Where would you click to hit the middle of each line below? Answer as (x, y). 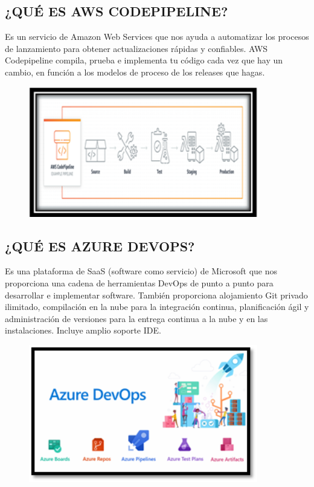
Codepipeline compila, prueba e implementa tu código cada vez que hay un (144, 60)
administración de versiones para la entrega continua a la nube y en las (136, 318)
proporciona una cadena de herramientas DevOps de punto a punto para (139, 283)
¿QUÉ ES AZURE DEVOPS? (100, 246)
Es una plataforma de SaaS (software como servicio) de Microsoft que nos (141, 271)
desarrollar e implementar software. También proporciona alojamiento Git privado (156, 295)
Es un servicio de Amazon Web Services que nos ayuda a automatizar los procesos (157, 37)
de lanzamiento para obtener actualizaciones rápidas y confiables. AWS (136, 48)
